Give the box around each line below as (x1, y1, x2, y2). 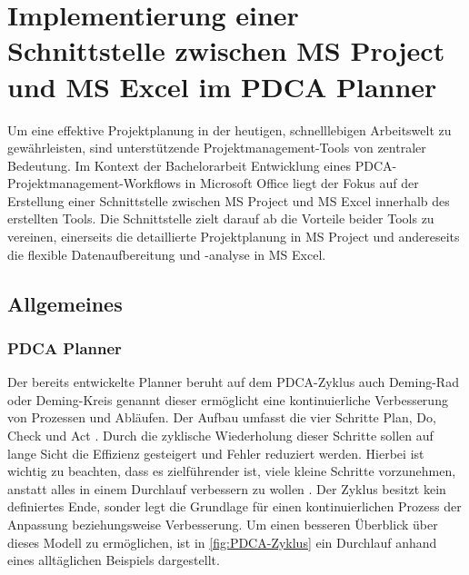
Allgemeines (7, 289, 123, 317)
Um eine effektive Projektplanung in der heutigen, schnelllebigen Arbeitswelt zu (7, 120, 452, 139)
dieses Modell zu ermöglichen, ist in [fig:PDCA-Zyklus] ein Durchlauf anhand (7, 532, 437, 551)
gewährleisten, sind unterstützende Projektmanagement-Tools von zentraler (7, 138, 426, 157)
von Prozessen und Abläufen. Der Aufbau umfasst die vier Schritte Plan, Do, (7, 408, 436, 427)
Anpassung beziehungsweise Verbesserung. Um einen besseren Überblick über (7, 515, 438, 533)
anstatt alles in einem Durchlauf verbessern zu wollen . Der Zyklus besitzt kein (7, 479, 446, 498)
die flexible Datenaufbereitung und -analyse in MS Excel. (7, 244, 326, 263)
